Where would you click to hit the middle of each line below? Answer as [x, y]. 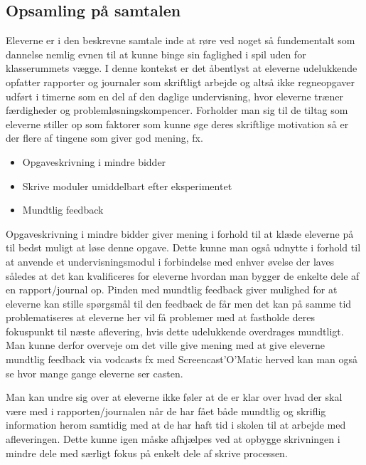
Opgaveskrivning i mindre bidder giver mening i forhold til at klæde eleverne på [180, 233]
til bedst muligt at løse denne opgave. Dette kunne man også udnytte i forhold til [183, 247]
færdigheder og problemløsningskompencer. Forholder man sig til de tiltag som [177, 110]
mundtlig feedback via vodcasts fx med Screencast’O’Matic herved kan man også [182, 359]
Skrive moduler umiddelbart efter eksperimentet [127, 186]
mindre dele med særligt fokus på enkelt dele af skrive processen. [147, 453]
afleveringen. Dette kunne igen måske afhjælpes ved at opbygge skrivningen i [173, 439]
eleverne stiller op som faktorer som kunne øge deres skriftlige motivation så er [177, 124]
